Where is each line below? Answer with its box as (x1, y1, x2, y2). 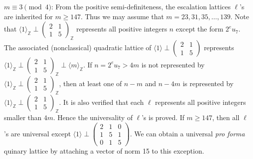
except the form (176, 24, 223, 34)
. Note (230, 11, 249, 21)
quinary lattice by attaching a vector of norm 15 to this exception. (4, 146, 204, 156)
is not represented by (141, 59, 205, 69)
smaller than (4, 112, 42, 123)
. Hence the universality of (53, 112, 133, 123)
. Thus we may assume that (80, 11, 164, 21)
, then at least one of (59, 78, 122, 88)
